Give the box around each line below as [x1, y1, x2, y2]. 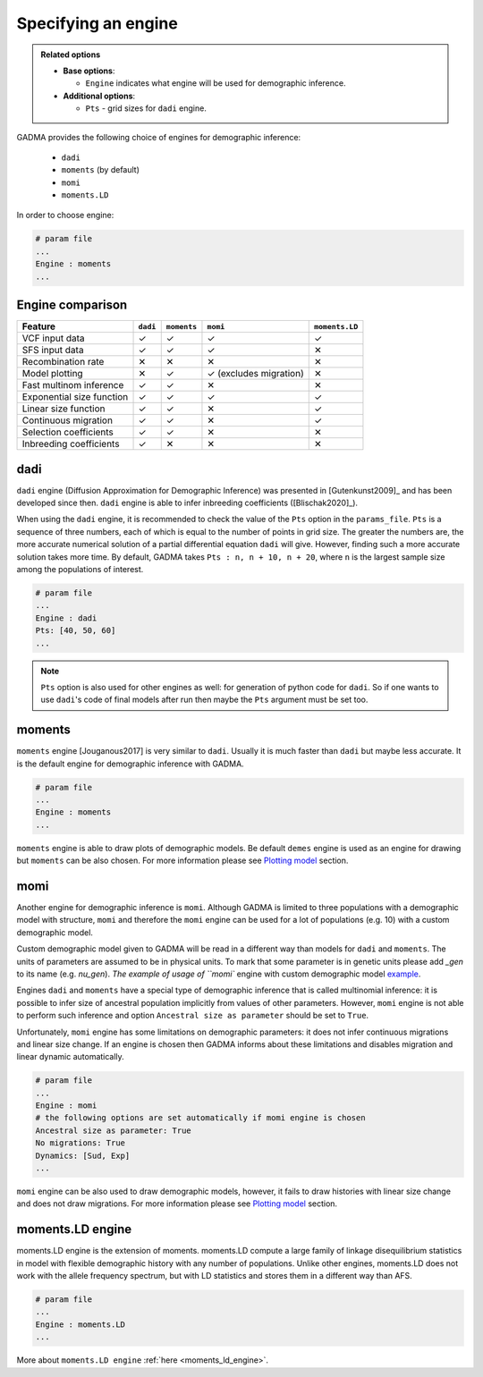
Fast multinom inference [21, 379, 124, 392]
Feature [21, 320, 56, 333]
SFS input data [21, 344, 84, 357]
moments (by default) [61, 165, 140, 175]
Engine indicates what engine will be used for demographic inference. [85, 78, 346, 89]
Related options [40, 49, 101, 60]
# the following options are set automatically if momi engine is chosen [35, 1113, 366, 1123]
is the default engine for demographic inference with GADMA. [16, 758, 245, 769]
